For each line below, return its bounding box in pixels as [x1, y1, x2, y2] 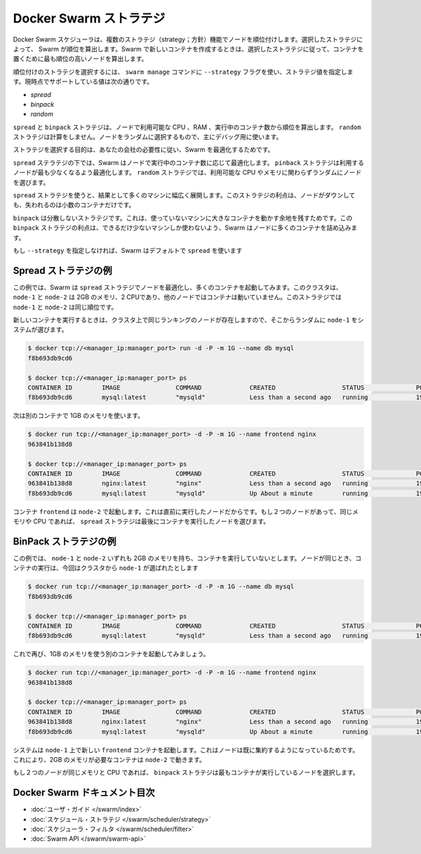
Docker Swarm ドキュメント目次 [13, 787, 155, 799]
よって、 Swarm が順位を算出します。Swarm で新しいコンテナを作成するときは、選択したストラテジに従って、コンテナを [13, 44, 364, 53]
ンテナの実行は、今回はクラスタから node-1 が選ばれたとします [13, 564, 199, 572]
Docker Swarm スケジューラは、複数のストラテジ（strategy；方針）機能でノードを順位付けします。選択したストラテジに [13, 35, 363, 44]
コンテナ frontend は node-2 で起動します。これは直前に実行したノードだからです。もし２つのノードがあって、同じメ [13, 507, 359, 515]
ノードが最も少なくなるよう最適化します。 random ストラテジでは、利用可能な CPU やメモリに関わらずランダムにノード [13, 169, 362, 177]
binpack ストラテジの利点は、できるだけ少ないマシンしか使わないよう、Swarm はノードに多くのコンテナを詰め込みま [13, 223, 358, 232]
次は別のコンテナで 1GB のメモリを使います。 [13, 412, 144, 420]
